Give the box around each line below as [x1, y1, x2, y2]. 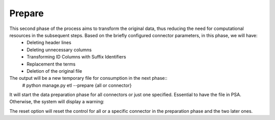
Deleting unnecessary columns [26, 46, 92, 53]
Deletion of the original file [26, 68, 82, 74]
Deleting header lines [26, 40, 71, 46]
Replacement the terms [26, 61, 76, 67]
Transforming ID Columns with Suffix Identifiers [26, 54, 126, 60]
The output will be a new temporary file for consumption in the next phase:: [9, 75, 168, 81]
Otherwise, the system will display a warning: [9, 99, 104, 105]
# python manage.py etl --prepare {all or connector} [22, 82, 132, 88]
